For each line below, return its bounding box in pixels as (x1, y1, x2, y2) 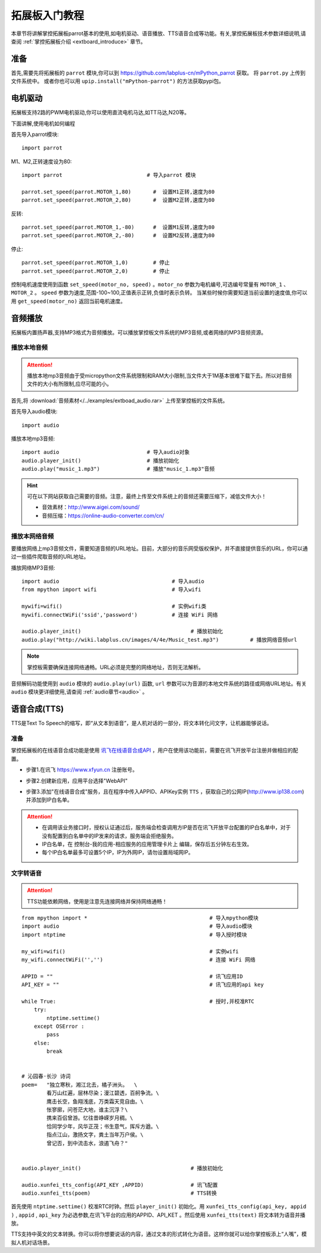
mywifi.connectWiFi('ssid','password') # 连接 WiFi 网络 (21, 611, 218, 618)
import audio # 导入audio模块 (21, 923, 253, 929)
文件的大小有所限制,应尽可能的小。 (27, 380, 112, 387)
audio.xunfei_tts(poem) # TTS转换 (21, 1189, 217, 1196)
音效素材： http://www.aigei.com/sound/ (42, 503, 140, 511)
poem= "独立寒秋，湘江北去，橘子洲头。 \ (21, 1081, 138, 1088)
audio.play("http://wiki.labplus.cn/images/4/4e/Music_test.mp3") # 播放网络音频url (21, 636, 297, 643)
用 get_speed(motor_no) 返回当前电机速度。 (11, 297, 126, 304)
